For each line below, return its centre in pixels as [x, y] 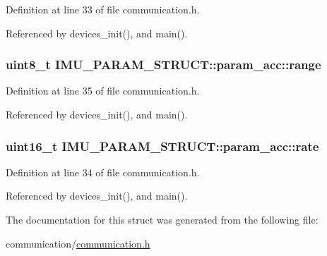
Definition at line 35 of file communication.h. [103, 91]
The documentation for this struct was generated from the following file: [162, 219]
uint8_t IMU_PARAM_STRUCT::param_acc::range [163, 65]
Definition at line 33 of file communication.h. [103, 9]
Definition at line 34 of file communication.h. [103, 172]
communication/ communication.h [78, 243]
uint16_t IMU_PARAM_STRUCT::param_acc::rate [162, 146]
